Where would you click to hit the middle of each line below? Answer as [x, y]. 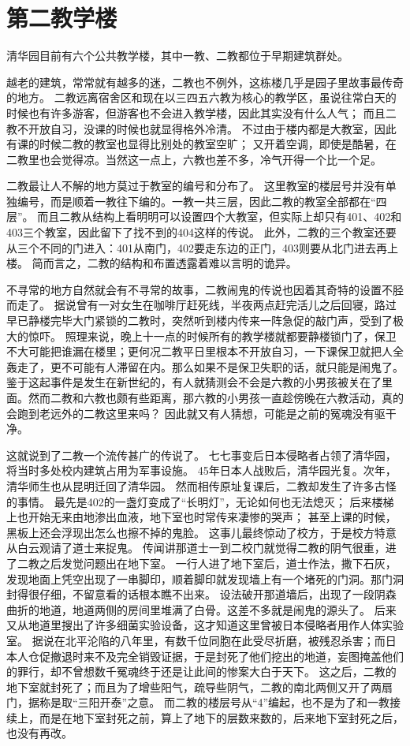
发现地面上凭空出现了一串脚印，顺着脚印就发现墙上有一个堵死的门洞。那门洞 [205, 578]
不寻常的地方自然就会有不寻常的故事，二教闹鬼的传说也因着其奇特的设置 [194, 289]
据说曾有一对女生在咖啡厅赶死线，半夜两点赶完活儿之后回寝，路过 [225, 305]
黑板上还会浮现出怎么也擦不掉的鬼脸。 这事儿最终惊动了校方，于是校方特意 [201, 532]
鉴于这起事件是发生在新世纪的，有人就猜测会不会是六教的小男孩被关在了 [194, 382]
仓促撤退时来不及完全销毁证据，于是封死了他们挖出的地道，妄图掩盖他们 [216, 656]
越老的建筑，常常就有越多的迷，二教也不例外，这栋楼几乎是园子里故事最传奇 [205, 82]
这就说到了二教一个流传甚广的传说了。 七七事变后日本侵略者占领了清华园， [201, 455]
